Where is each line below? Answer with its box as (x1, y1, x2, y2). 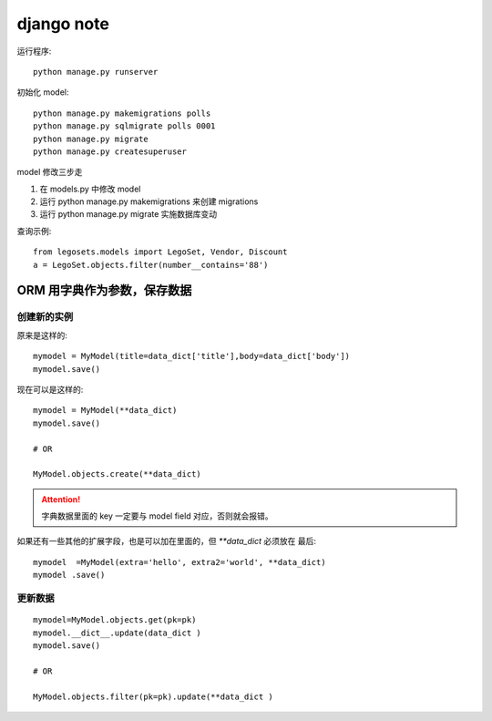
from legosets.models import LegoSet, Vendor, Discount (33, 247, 288, 257)
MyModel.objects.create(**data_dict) (33, 469, 202, 479)
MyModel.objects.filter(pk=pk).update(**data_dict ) (33, 691, 273, 702)
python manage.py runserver (33, 67, 159, 77)
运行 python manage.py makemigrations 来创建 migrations (39, 196, 259, 207)
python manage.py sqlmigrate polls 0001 (33, 121, 216, 131)
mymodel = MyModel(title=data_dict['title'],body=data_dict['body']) (33, 351, 351, 362)
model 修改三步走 (16, 167, 83, 178)
